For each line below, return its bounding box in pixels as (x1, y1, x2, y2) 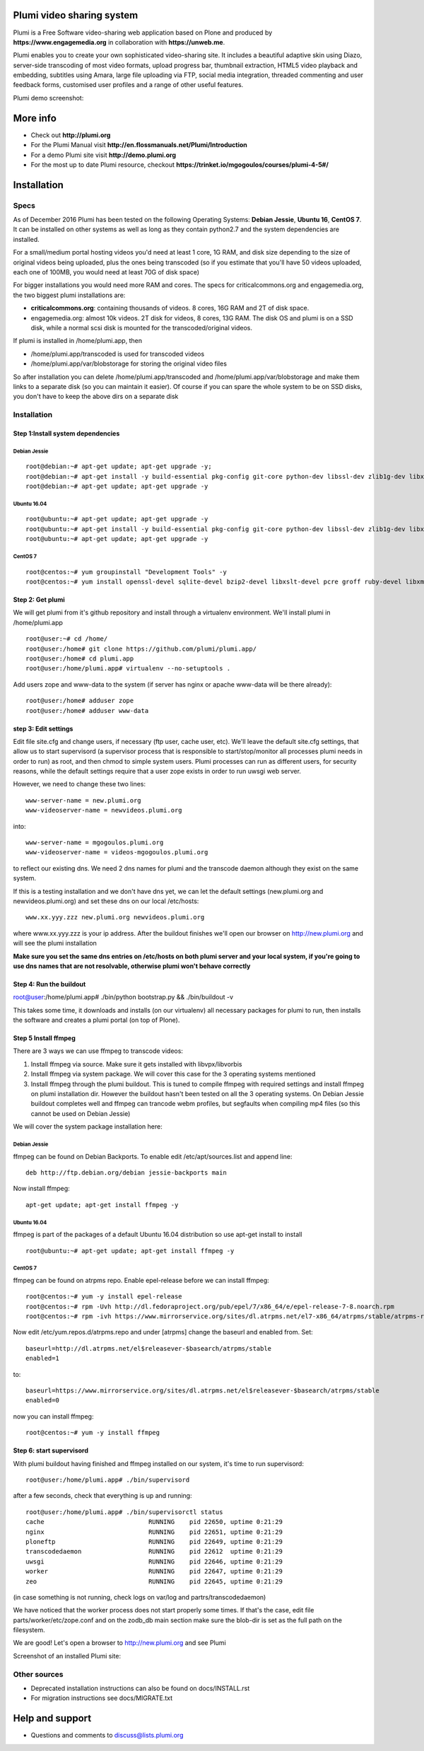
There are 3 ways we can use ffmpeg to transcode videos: (13, 1047, 184, 1055)
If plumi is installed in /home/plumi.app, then (13, 337, 143, 345)
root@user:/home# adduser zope (25, 697, 134, 705)
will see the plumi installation (13, 939, 97, 948)
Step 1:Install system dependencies (13, 429, 120, 438)
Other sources (13, 1669, 64, 1679)
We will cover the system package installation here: (13, 1122, 163, 1131)
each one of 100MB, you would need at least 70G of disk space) (13, 268, 200, 277)
